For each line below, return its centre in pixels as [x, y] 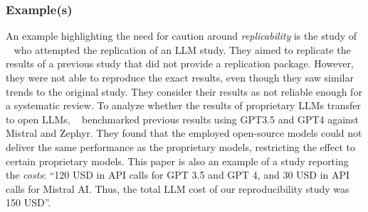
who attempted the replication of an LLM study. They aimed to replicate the [182, 49]
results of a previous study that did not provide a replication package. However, [180, 63]
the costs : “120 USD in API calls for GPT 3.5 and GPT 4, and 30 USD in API [178, 175]
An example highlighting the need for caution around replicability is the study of [182, 36]
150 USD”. [28, 202]
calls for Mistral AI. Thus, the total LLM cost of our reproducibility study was [178, 188]
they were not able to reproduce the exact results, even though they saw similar [180, 77]
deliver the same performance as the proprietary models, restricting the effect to [180, 146]
